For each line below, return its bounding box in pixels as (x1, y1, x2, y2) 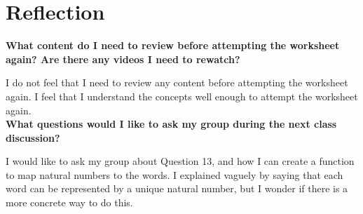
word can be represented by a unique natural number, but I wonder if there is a (6, 181, 348, 196)
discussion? (6, 130, 60, 145)
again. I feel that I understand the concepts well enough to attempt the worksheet (6, 88, 358, 103)
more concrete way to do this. (6, 195, 133, 210)
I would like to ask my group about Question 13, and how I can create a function (6, 154, 355, 168)
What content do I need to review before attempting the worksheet (6, 38, 340, 53)
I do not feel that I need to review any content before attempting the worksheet (6, 75, 348, 90)
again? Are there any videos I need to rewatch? (6, 51, 240, 66)
